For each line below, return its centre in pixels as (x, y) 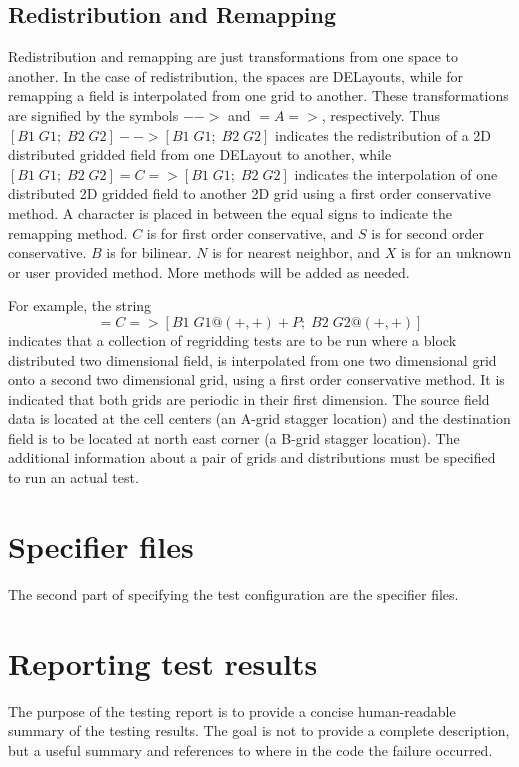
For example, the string (80, 305)
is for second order (427, 232)
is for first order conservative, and (250, 232)
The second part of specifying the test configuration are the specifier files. (233, 593)
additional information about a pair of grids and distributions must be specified (252, 457)
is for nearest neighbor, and (296, 252)
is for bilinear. (149, 252)
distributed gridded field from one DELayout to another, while (200, 154)
